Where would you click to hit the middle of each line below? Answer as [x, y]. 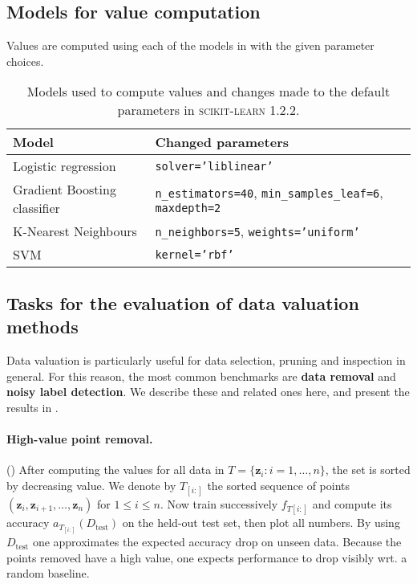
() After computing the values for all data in [115, 470]
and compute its [352, 503]
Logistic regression [65, 166]
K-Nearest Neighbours [75, 231]
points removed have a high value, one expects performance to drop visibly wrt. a [207, 557]
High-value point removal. [80, 438]
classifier [36, 208]
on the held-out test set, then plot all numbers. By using [261, 523]
